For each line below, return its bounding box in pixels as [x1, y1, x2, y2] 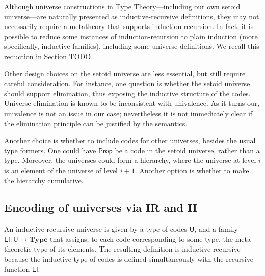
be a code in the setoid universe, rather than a [115, 145, 260, 155]
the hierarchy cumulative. [4, 175, 84, 185]
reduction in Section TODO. [4, 50, 93, 61]
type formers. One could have [4, 145, 96, 155]
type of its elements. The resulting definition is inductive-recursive [34, 243, 241, 254]
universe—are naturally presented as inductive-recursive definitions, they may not [4, 11, 259, 21]
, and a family [194, 224, 238, 234]
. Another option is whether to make [135, 164, 249, 175]
